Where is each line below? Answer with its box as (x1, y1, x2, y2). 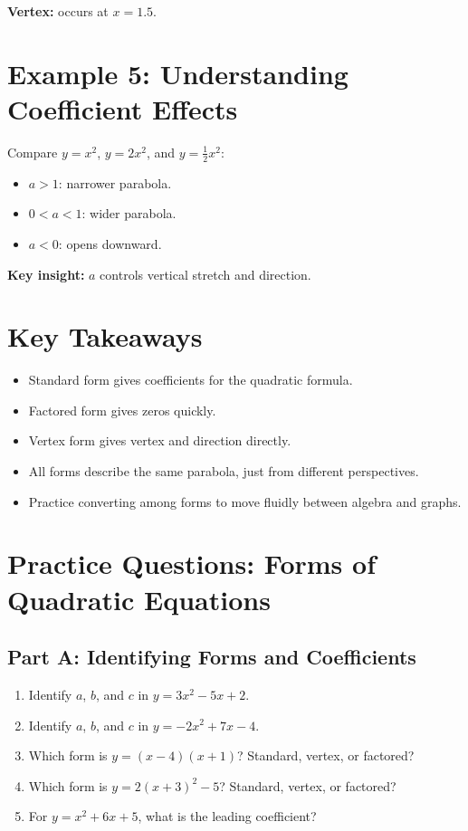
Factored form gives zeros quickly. (28, 400, 216, 419)
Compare (7, 142, 58, 161)
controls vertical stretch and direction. (100, 264, 311, 283)
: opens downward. (58, 234, 162, 253)
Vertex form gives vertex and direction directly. (28, 431, 291, 450)
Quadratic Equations (7, 580, 271, 617)
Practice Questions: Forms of (7, 545, 376, 582)
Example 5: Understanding (7, 54, 349, 91)
